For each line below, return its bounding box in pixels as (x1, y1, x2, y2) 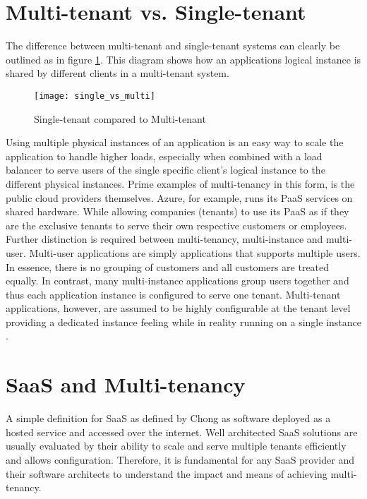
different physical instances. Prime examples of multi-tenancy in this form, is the (6, 176, 355, 191)
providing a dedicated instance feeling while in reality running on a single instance (6, 314, 361, 329)
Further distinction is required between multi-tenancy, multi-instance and (6, 232, 323, 246)
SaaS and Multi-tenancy (6, 370, 246, 399)
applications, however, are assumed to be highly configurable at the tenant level (6, 301, 351, 315)
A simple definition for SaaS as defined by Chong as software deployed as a (6, 411, 331, 426)
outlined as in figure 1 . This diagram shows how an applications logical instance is (6, 52, 361, 66)
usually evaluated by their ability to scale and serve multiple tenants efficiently (6, 438, 347, 453)
